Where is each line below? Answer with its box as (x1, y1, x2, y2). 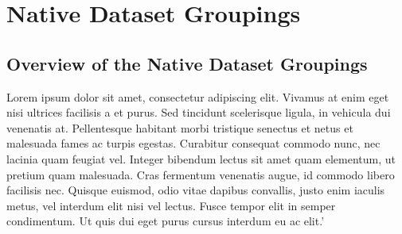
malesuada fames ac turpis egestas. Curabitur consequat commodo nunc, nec (6, 135, 381, 152)
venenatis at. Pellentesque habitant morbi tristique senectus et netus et (6, 119, 353, 136)
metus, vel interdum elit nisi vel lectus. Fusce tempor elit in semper (6, 197, 336, 213)
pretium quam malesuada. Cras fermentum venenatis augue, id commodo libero (6, 166, 395, 182)
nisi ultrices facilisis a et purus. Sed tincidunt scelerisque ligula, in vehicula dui (6, 104, 391, 121)
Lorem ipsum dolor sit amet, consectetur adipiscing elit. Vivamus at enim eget (6, 88, 389, 105)
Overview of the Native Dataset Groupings (6, 51, 368, 75)
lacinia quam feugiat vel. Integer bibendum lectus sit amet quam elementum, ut (6, 150, 396, 167)
